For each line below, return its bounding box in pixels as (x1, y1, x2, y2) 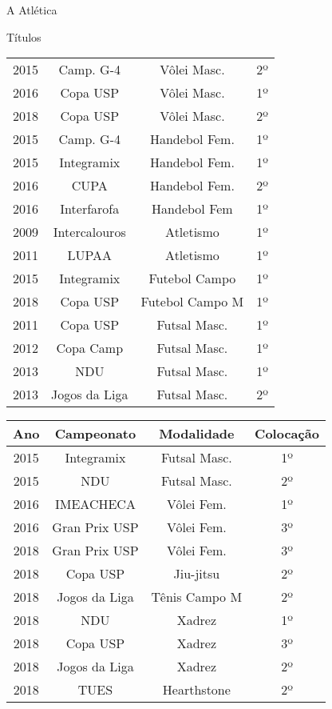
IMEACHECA (55, 495, 136, 514)
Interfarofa (60, 199, 120, 218)
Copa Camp (56, 338, 124, 358)
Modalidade (159, 424, 235, 443)
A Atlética (6, 2, 57, 18)
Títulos (6, 28, 41, 45)
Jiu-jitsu (173, 564, 220, 583)
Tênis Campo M (151, 587, 243, 607)
